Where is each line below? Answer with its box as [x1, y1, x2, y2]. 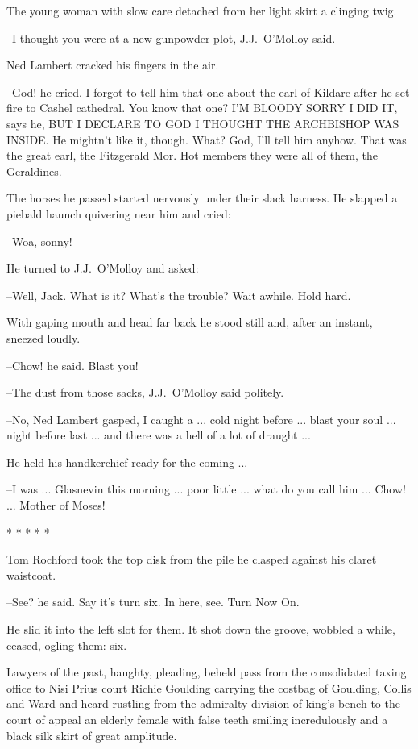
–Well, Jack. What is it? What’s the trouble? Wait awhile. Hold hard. [6, 286, 351, 303]
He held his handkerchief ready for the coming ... [6, 453, 248, 470]
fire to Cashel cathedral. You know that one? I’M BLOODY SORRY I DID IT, [6, 99, 398, 116]
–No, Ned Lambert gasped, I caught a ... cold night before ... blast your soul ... [6, 410, 396, 427]
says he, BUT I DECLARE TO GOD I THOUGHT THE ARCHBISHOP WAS [6, 114, 399, 131]
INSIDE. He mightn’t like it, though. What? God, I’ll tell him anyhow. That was [6, 131, 407, 148]
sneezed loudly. [6, 329, 81, 346]
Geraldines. [6, 162, 62, 179]
